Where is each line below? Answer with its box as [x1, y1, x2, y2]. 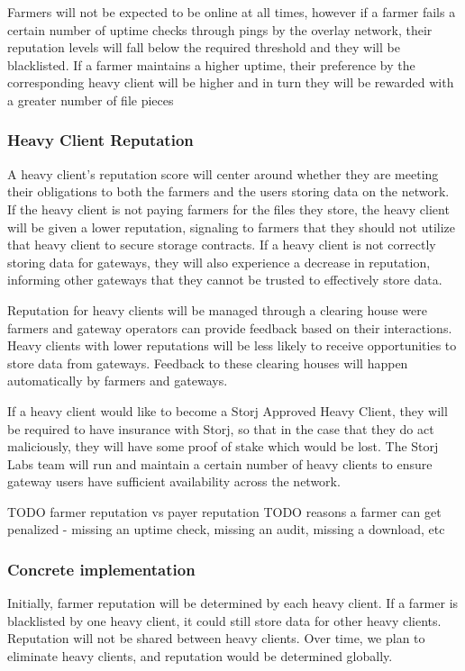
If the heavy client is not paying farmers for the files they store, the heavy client [7, 199, 450, 218]
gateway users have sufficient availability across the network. [7, 472, 341, 491]
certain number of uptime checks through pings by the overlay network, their [7, 20, 433, 39]
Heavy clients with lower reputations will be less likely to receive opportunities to [7, 336, 457, 355]
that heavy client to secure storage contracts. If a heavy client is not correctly [7, 235, 436, 254]
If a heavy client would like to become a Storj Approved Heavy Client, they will [7, 401, 448, 420]
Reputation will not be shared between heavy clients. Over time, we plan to [7, 629, 425, 648]
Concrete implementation [7, 558, 196, 580]
